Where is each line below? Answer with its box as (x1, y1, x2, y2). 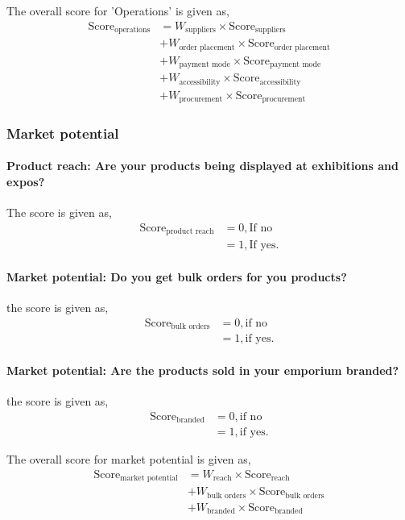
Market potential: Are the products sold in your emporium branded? (6, 361, 399, 378)
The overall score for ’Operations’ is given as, (6, 2, 229, 19)
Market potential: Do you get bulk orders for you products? (6, 268, 347, 285)
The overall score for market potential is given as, (6, 451, 251, 468)
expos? (6, 173, 45, 190)
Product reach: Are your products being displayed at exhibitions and (6, 157, 399, 174)
